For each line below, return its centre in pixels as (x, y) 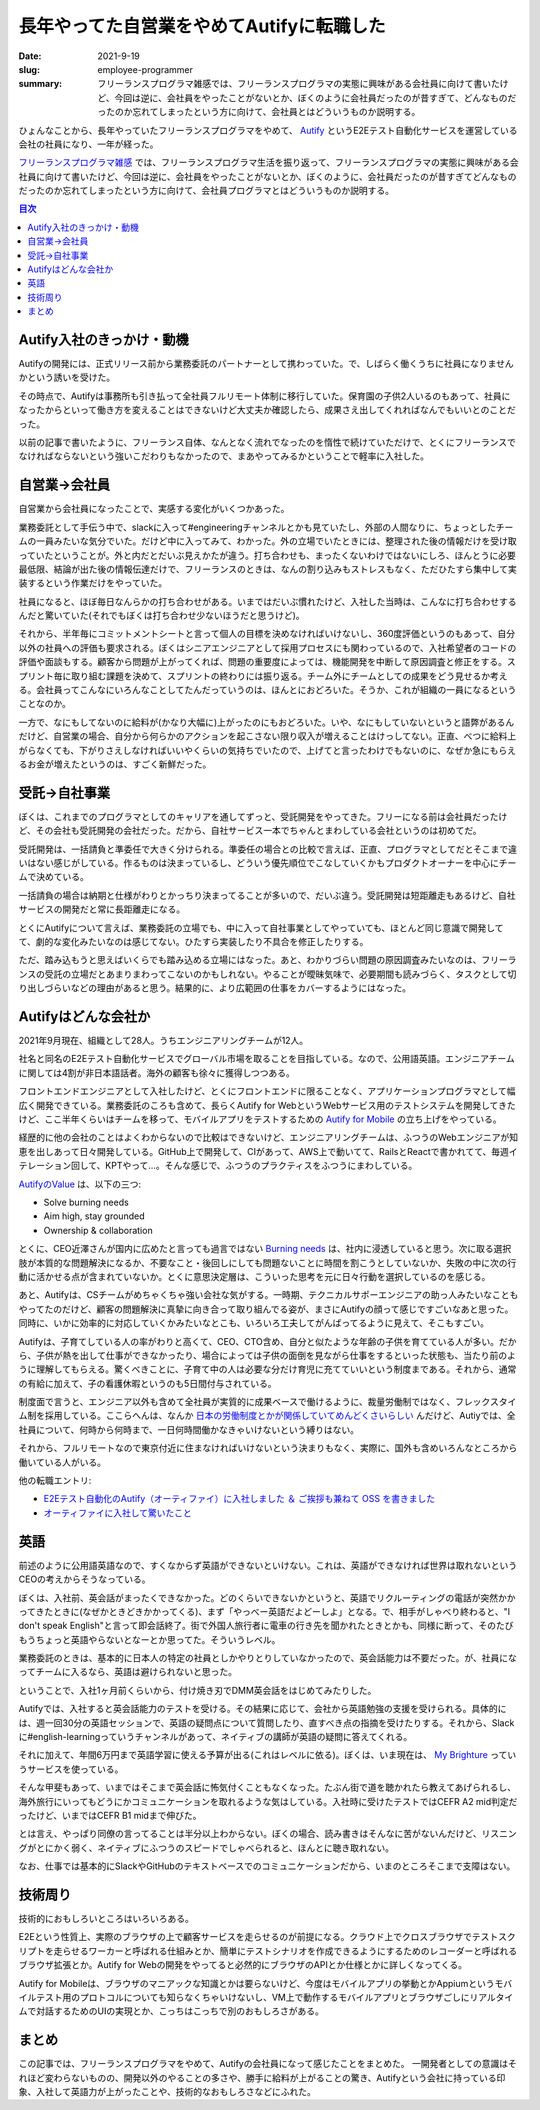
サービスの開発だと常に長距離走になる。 (101, 909)
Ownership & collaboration (98, 1230)
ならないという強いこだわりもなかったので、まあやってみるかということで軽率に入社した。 (241, 456)
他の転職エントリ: (55, 1481)
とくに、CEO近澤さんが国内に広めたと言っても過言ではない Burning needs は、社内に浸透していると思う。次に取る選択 (265, 1249)
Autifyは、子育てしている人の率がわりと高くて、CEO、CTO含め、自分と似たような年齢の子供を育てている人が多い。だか (267, 1341)
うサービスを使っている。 (71, 1769)
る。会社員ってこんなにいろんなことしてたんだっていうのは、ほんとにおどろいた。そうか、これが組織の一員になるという (267, 690)
